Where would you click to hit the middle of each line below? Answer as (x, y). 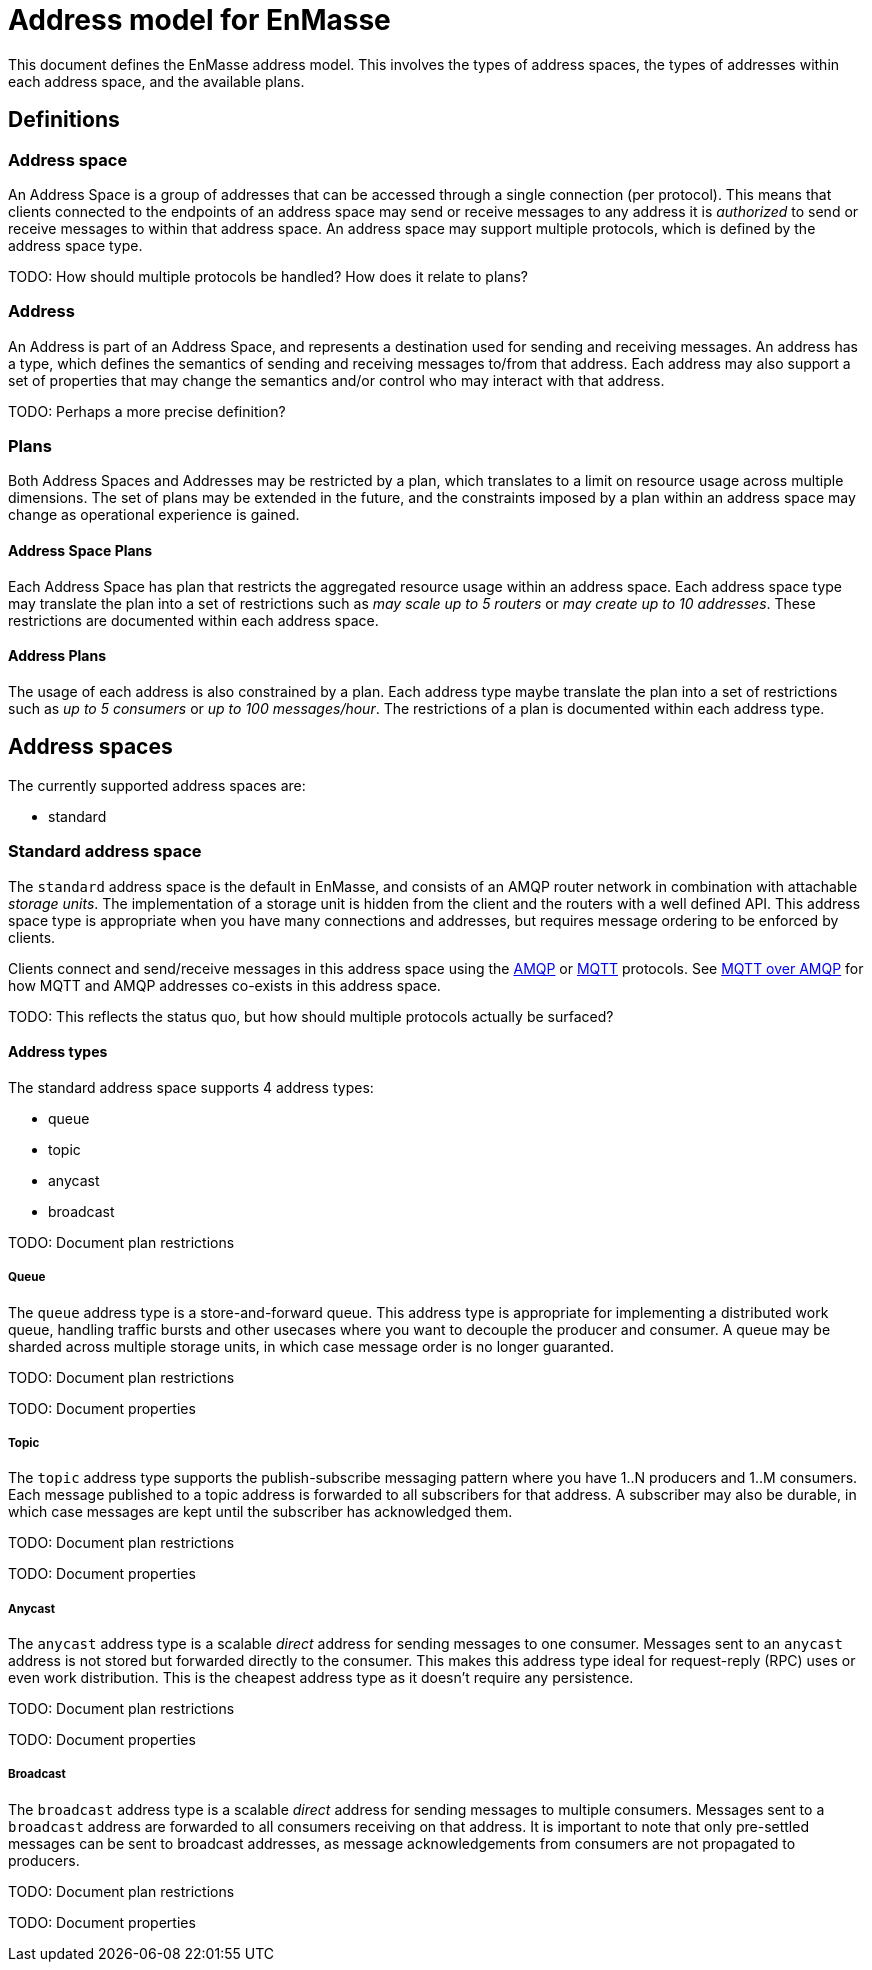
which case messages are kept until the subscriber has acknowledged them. (260, 1512)
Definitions (64, 120)
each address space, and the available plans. (156, 81)
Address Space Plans (80, 551)
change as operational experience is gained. (154, 515)
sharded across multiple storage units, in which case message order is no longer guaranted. (311, 1346)
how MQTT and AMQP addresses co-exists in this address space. (224, 985)
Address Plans (57, 656)
